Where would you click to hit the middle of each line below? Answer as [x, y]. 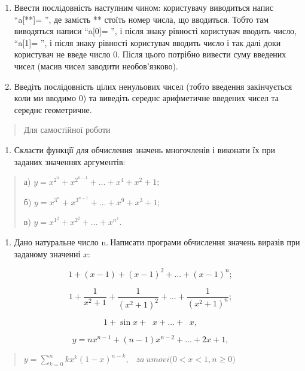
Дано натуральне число [56, 241]
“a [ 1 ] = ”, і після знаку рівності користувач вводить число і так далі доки [147, 42]
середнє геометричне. [53, 109]
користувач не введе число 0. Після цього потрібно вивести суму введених [150, 54]
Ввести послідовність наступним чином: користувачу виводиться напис [144, 7]
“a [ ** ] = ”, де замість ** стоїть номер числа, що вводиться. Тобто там [141, 19]
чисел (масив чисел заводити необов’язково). [96, 66]
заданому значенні [47, 253]
